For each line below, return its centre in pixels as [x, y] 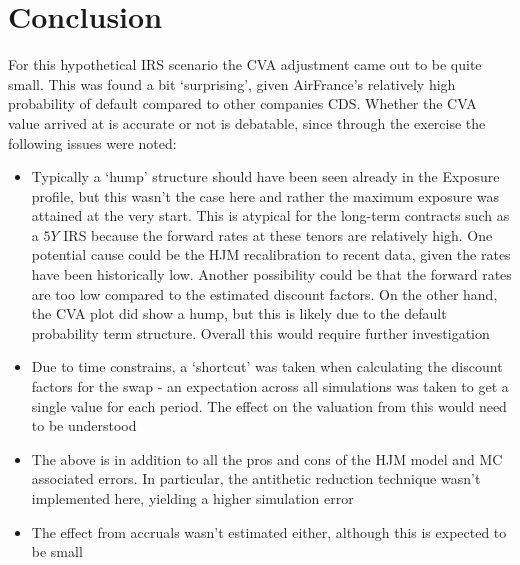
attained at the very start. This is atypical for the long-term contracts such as [270, 215]
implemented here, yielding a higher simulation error [192, 498]
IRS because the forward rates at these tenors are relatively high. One [278, 234]
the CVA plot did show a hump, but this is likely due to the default [239, 313]
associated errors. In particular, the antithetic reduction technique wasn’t [256, 478]
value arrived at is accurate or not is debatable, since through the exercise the [247, 122]
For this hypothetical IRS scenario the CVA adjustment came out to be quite [245, 64]
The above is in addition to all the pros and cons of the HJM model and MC [267, 458]
